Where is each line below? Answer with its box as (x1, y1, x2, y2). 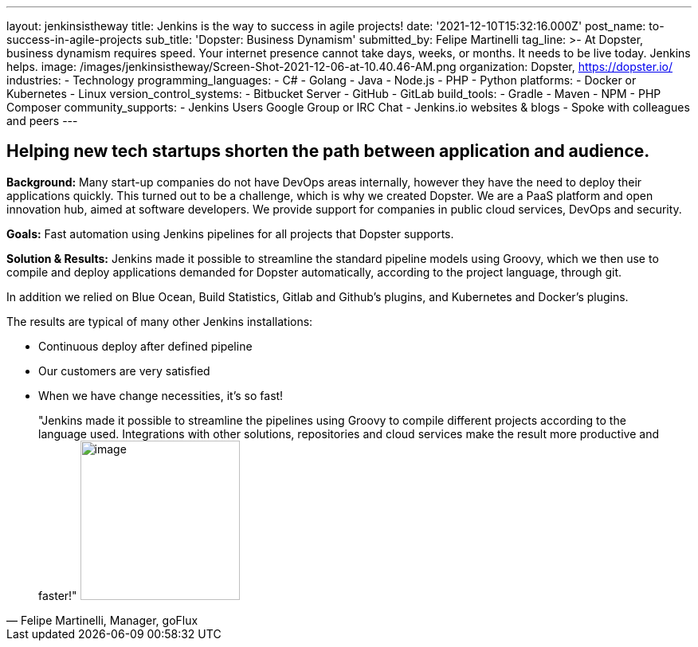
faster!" (38, 588, 77, 602)
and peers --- (6, 114, 78, 127)
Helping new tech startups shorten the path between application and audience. (6, 141, 650, 162)
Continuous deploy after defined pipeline (38, 339, 253, 353)
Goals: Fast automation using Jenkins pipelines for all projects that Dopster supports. (6, 226, 454, 241)
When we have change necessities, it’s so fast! (38, 388, 284, 402)
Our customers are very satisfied (38, 363, 210, 378)
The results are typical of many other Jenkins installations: (6, 314, 313, 328)
